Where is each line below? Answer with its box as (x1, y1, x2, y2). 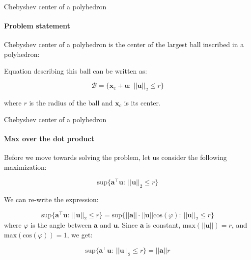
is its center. (124, 97, 161, 107)
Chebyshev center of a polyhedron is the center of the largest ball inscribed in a (4, 39, 244, 50)
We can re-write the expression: (4, 194, 99, 205)
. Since (117, 220, 138, 230)
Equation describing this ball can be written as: (4, 65, 147, 76)
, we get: (67, 230, 93, 240)
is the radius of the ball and (29, 97, 113, 107)
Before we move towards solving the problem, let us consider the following (4, 152, 227, 162)
